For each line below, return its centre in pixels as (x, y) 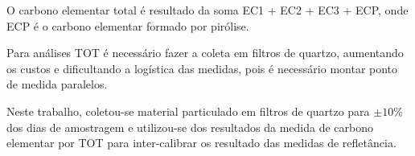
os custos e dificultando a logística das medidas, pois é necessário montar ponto (202, 68)
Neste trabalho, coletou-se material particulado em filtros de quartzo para (188, 111)
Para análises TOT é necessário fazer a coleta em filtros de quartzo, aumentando (205, 53)
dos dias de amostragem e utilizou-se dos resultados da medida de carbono (190, 127)
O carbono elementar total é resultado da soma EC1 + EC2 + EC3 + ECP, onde (207, 10)
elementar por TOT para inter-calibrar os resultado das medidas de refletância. (201, 143)
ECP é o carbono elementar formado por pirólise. (128, 25)
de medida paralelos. (57, 84)
